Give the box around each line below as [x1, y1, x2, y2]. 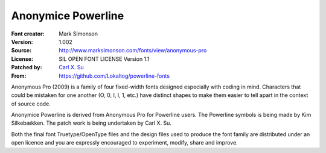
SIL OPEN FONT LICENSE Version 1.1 [59, 55, 150, 63]
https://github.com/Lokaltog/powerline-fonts [59, 72, 170, 80]
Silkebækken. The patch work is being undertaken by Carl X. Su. [11, 119, 172, 126]
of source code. [11, 100, 51, 107]
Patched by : [11, 64, 42, 71]
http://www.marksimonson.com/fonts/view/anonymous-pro [59, 47, 207, 54]
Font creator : [11, 30, 45, 37]
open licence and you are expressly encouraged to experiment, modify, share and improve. [11, 139, 238, 146]
